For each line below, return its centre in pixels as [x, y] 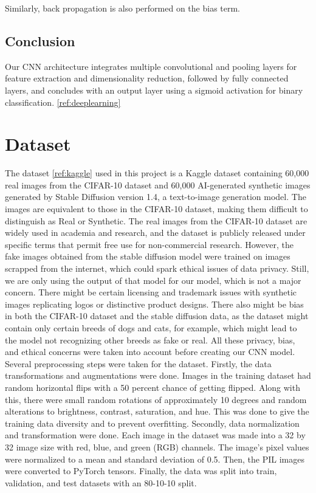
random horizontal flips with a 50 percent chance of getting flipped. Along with [153, 387]
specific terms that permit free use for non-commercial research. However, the [149, 244]
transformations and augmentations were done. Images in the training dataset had [158, 375]
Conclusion [40, 40]
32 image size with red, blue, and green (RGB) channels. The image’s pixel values [157, 446]
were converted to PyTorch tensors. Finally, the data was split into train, [141, 471]
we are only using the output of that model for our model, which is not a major [153, 280]
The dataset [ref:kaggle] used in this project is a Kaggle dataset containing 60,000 [157, 173]
